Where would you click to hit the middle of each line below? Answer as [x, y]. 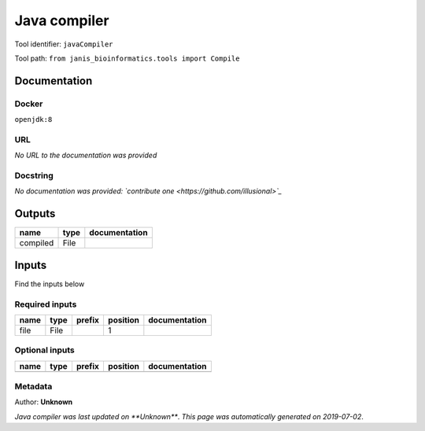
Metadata [33, 387]
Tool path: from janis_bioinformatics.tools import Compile [127, 58]
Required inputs [46, 304]
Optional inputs [44, 350]
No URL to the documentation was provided [86, 155]
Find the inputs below [50, 284]
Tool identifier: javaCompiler [64, 44]
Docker [29, 104]
